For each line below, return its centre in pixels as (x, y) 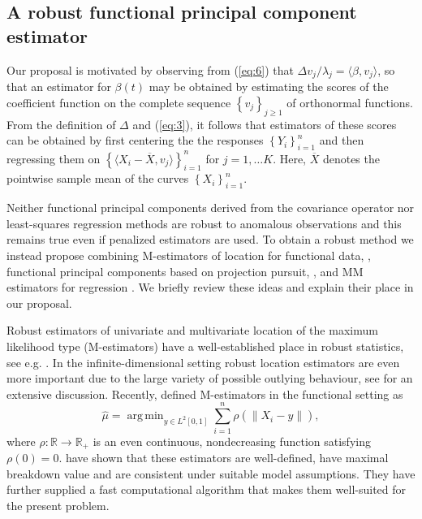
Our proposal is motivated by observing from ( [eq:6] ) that (150, 69)
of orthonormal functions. (350, 102)
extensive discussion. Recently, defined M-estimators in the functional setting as (205, 394)
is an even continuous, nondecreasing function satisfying (232, 441)
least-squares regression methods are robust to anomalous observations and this (204, 223)
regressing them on (54, 158)
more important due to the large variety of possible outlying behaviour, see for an (210, 378)
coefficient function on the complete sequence (119, 102)
